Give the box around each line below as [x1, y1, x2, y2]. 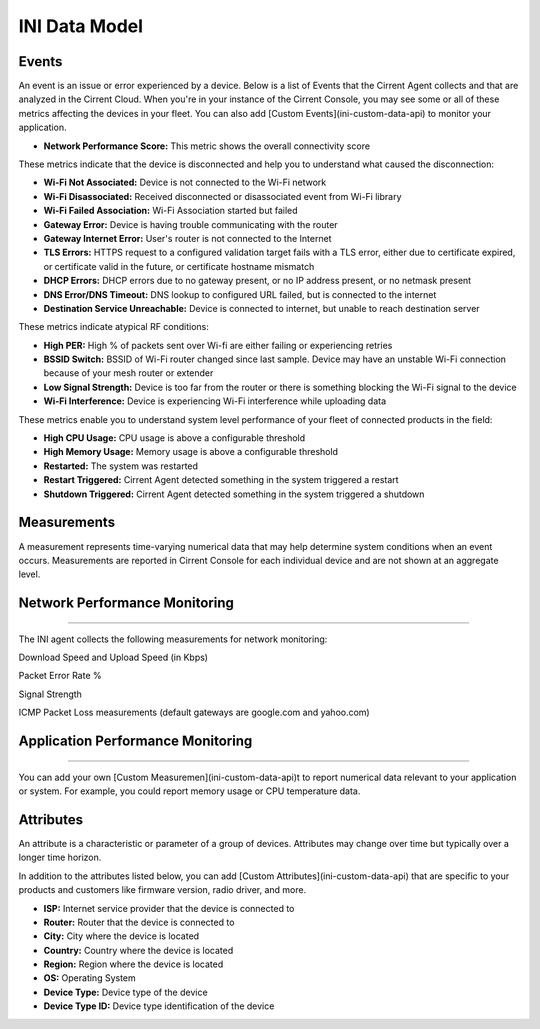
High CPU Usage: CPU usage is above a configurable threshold [43, 432, 306, 444]
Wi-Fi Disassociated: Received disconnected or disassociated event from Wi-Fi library [43, 190, 402, 202]
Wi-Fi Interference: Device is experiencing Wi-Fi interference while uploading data [43, 395, 387, 407]
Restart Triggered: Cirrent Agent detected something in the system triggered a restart [43, 474, 399, 486]
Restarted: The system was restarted [43, 460, 199, 472]
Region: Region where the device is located [43, 958, 224, 970]
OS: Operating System [43, 972, 137, 984]
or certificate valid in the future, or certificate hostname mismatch [43, 260, 315, 272]
